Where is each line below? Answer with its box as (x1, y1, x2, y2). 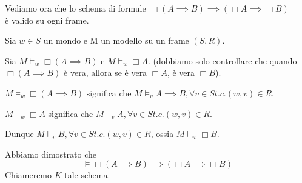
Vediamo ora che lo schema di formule (5, 2, 146, 14)
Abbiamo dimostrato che (5, 147, 97, 160)
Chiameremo (5, 168, 52, 181)
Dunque (5, 127, 34, 140)
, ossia (150, 127, 174, 140)
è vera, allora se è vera (64, 66, 147, 79)
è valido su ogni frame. (5, 13, 89, 26)
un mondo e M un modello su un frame (43, 34, 189, 47)
